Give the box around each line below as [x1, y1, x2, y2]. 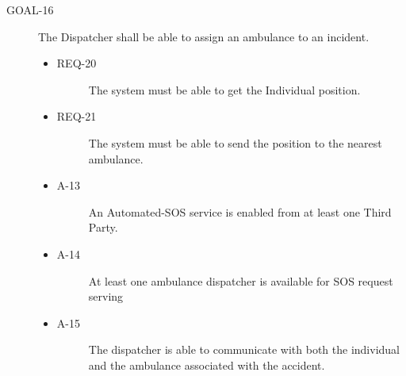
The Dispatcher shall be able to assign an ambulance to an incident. [38, 28, 370, 44]
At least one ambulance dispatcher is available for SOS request [88, 272, 393, 289]
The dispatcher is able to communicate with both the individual [88, 341, 400, 358]
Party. [88, 219, 118, 236]
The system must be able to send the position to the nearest [88, 134, 382, 151]
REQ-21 [56, 108, 97, 125]
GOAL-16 [6, 2, 54, 17]
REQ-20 [56, 55, 97, 71]
